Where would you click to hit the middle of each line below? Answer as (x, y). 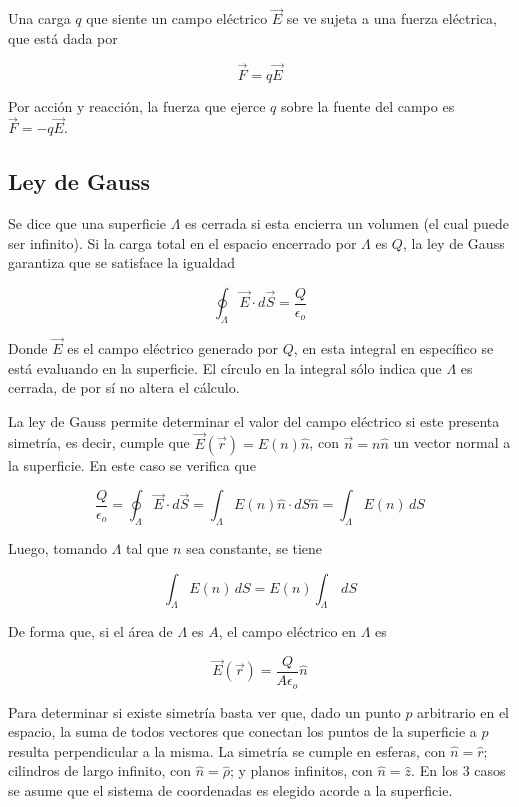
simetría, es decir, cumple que (99, 442)
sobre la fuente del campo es (367, 105)
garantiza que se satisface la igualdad (121, 262)
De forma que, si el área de (90, 631)
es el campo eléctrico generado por (173, 348)
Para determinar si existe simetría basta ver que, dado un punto (204, 711)
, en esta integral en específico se (393, 348)
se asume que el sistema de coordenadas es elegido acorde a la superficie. (230, 789)
